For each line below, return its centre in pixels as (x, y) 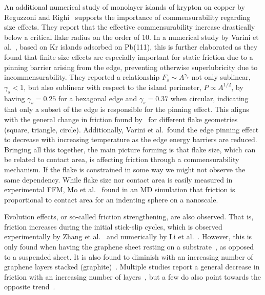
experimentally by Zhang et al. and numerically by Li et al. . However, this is (128, 236)
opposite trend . (30, 287)
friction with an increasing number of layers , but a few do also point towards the (133, 276)
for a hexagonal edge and (98, 98)
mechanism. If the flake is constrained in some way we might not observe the (125, 169)
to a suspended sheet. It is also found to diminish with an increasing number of (129, 256)
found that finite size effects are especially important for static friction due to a (129, 56)
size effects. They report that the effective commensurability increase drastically (130, 27)
